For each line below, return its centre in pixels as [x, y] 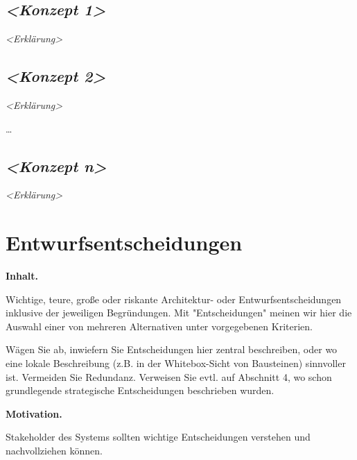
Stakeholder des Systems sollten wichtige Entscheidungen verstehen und [158, 437]
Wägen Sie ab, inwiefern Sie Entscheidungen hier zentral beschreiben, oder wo [172, 349]
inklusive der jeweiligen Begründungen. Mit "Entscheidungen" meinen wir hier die [179, 313]
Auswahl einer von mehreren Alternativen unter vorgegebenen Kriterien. [159, 326]
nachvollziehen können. [54, 451]
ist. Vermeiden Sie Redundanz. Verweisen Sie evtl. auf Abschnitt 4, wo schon [169, 376]
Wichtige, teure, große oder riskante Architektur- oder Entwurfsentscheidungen [174, 299]
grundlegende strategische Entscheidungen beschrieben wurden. [140, 390]
